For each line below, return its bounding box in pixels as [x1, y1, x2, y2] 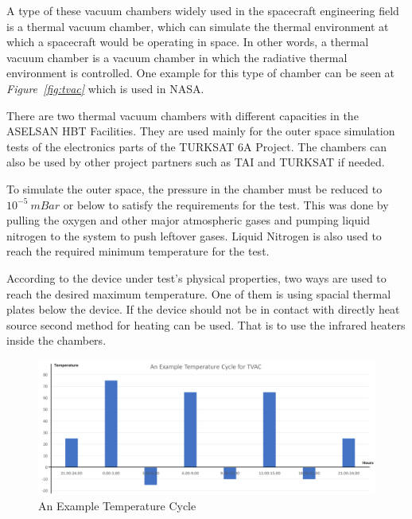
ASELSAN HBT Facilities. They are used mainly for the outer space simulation [6, 123, 395, 139]
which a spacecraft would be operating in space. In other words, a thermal [6, 33, 369, 50]
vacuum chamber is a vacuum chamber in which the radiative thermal [6, 49, 348, 65]
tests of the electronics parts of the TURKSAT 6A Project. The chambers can [6, 138, 387, 154]
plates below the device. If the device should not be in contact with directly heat [6, 301, 400, 318]
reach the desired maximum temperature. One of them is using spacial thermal [6, 285, 391, 302]
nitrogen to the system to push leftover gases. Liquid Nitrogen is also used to [6, 227, 382, 244]
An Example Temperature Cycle [38, 498, 196, 514]
